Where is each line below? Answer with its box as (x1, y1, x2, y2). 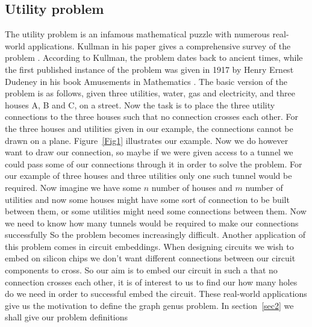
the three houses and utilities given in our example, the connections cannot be (5, 122, 293, 134)
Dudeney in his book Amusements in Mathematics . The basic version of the (5, 75, 287, 87)
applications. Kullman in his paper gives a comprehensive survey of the (28, 39, 291, 52)
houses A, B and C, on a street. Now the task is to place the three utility (5, 98, 275, 111)
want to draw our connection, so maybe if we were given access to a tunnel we (5, 146, 293, 158)
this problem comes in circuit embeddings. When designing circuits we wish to (5, 240, 294, 252)
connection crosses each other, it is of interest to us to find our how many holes (5, 275, 298, 288)
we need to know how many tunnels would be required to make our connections (5, 216, 299, 229)
